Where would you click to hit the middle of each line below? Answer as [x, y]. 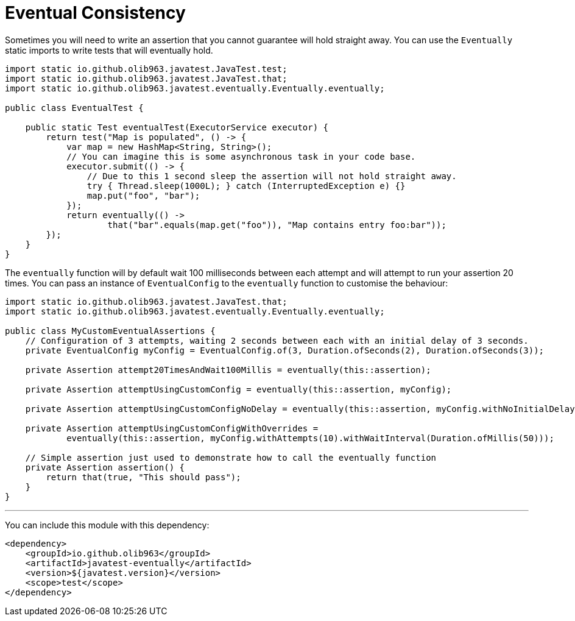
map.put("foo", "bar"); [143, 195]
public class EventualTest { [74, 108]
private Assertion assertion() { [105, 467]
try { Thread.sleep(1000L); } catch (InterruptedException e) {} [246, 186]
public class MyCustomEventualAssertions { [110, 331]
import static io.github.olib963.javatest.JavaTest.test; [146, 69]
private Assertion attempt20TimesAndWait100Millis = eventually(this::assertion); [228, 370]
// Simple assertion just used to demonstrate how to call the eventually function [231, 457]
